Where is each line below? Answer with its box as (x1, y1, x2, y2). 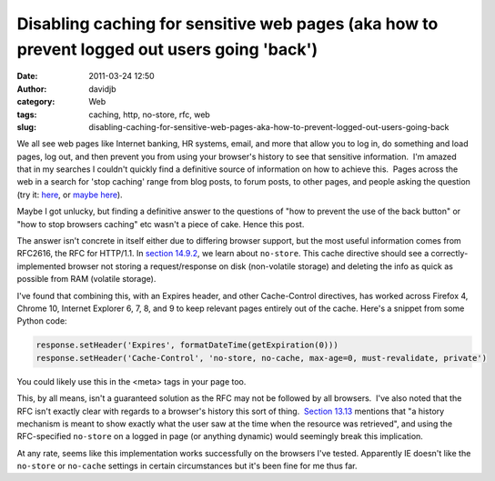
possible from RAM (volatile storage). (16, 274, 157, 285)
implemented (16, 260, 66, 272)
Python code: (16, 316, 67, 326)
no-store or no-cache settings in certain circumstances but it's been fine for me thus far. (16, 460, 358, 472)
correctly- (430, 248, 469, 259)
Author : (16, 83, 47, 95)
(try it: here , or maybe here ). (16, 189, 123, 200)
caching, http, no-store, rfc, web (88, 109, 211, 120)
